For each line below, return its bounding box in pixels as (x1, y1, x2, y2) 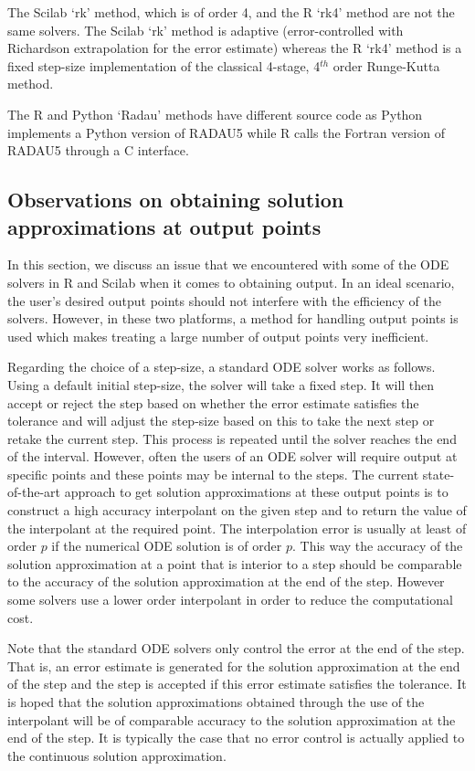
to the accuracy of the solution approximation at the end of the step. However (7, 572, 445, 591)
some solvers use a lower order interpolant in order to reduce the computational (7, 590, 453, 609)
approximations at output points (7, 212, 322, 240)
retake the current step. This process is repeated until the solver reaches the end (7, 428, 457, 448)
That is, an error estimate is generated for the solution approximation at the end (7, 656, 460, 675)
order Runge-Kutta (332, 56, 440, 75)
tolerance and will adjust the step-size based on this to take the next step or (7, 411, 435, 430)
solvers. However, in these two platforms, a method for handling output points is (7, 309, 459, 328)
